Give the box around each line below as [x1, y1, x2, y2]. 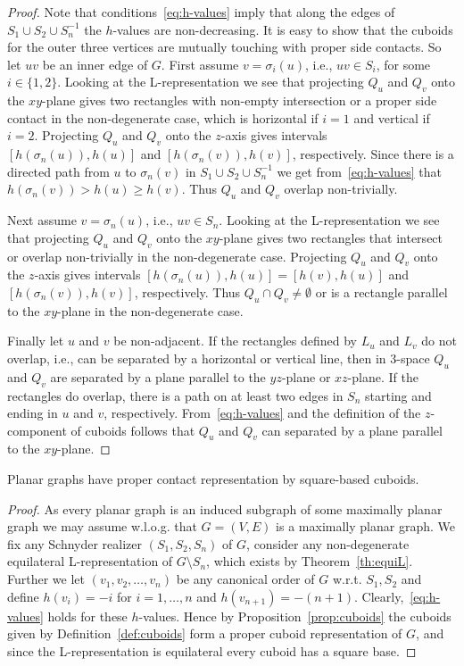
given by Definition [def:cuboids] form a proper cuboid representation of [7, 624, 402, 643]
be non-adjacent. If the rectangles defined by [113, 331, 357, 350]
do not [421, 331, 457, 350]
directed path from [7, 162, 110, 180]
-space [396, 348, 430, 367]
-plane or [281, 367, 331, 386]
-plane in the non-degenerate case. [57, 301, 244, 320]
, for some [376, 54, 431, 73]
